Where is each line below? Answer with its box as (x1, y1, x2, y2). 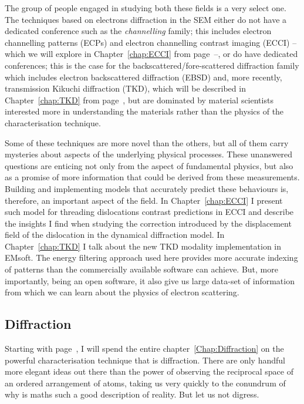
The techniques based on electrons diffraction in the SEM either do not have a (5, 13, 287, 25)
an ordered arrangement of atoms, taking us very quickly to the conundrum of (5, 376, 286, 389)
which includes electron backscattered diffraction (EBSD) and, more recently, (5, 70, 282, 83)
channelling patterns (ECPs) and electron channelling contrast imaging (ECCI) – (5, 36, 297, 48)
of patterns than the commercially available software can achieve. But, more (5, 263, 278, 275)
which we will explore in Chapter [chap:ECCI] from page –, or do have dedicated (5, 48, 298, 60)
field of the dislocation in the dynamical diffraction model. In (5, 228, 225, 241)
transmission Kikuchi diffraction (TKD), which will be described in (5, 82, 246, 95)
